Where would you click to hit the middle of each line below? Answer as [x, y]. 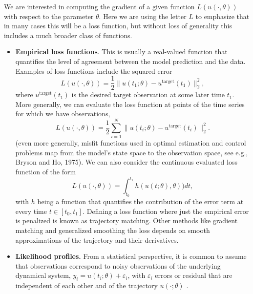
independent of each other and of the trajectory [86, 285]
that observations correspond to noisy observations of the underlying [118, 265]
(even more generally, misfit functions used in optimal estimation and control [131, 143]
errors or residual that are [194, 275]
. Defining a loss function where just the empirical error [166, 211]
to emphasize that [222, 16]
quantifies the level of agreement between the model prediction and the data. [130, 61]
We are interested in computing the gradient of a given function [99, 6]
